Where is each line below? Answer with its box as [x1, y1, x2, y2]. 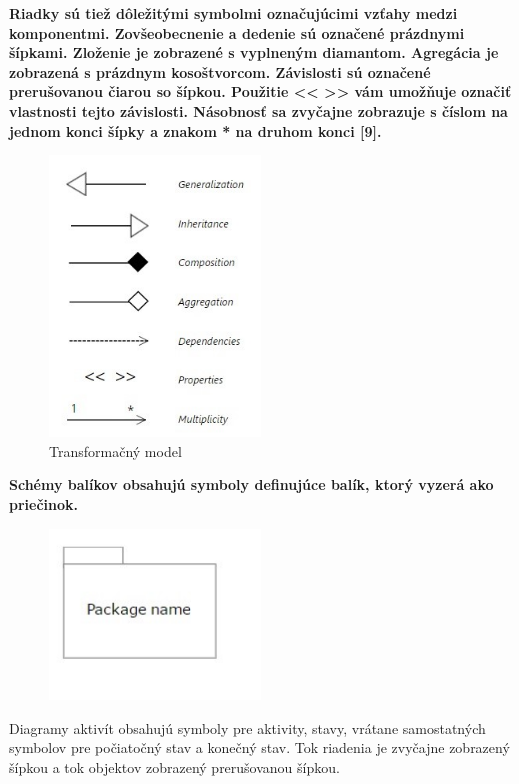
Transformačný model [49, 440, 182, 461]
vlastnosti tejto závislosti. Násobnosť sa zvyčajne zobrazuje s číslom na [9, 100, 508, 121]
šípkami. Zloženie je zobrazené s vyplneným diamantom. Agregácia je [9, 42, 499, 63]
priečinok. [9, 494, 79, 515]
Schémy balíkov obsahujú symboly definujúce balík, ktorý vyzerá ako [9, 474, 494, 495]
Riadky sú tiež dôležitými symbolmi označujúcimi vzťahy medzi [9, 3, 458, 23]
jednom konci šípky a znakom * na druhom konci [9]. [9, 120, 382, 141]
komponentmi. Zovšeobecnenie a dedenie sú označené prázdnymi [9, 22, 465, 43]
